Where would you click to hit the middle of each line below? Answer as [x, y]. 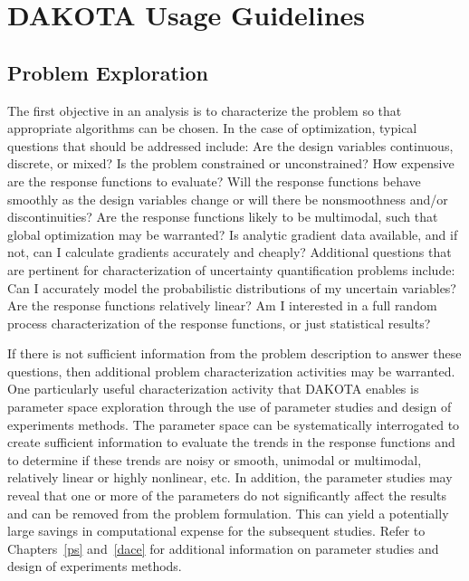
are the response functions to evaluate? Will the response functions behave [214, 181]
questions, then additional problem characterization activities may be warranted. [231, 371]
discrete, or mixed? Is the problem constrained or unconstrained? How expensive [231, 163]
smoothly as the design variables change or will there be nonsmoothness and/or [228, 199]
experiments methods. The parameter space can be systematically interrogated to [234, 424]
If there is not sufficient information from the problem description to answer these [234, 353]
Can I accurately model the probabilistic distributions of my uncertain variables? [232, 287]
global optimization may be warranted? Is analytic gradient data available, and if [233, 234]
